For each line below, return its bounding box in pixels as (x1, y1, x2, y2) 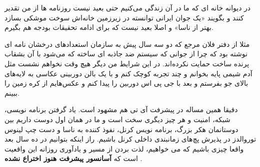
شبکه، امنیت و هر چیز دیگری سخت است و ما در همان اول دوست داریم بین (4, 114, 230, 124)
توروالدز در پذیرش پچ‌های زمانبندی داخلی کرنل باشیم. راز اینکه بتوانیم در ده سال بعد (4, 134, 256, 144)
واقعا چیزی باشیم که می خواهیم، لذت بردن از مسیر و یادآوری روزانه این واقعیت (4, 143, 244, 154)
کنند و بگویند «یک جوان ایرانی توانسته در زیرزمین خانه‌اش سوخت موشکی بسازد (4, 12, 244, 22)
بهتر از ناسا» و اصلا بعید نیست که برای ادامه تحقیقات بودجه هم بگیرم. (4, 22, 213, 32)
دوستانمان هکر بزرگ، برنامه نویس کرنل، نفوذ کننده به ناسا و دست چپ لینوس (4, 124, 238, 134)
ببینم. (4, 87, 19, 98)
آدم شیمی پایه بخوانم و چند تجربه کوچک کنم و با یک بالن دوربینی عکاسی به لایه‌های (4, 68, 252, 78)
